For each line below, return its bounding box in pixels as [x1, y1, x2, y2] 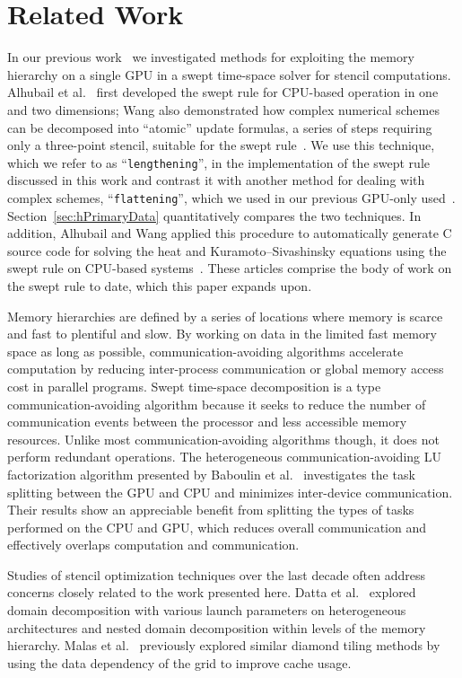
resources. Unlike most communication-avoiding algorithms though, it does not [7, 429, 440, 448]
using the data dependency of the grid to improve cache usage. [7, 653, 352, 672]
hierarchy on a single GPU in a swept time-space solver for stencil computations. [7, 65, 451, 84]
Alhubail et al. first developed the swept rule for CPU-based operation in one [7, 83, 439, 101]
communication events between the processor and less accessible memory [7, 412, 407, 431]
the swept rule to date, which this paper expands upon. [7, 276, 312, 295]
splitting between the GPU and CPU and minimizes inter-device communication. [7, 482, 453, 501]
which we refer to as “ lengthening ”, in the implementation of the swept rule [7, 153, 430, 172]
